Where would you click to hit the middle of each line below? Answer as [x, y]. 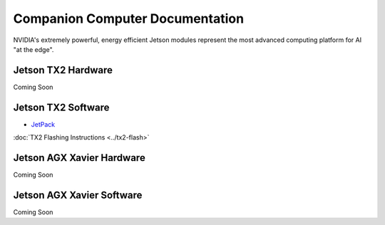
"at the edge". [34, 49]
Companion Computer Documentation [129, 19]
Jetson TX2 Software [61, 107]
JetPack [43, 124]
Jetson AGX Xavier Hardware [79, 158]
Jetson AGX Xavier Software [78, 195]
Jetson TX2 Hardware [63, 70]
